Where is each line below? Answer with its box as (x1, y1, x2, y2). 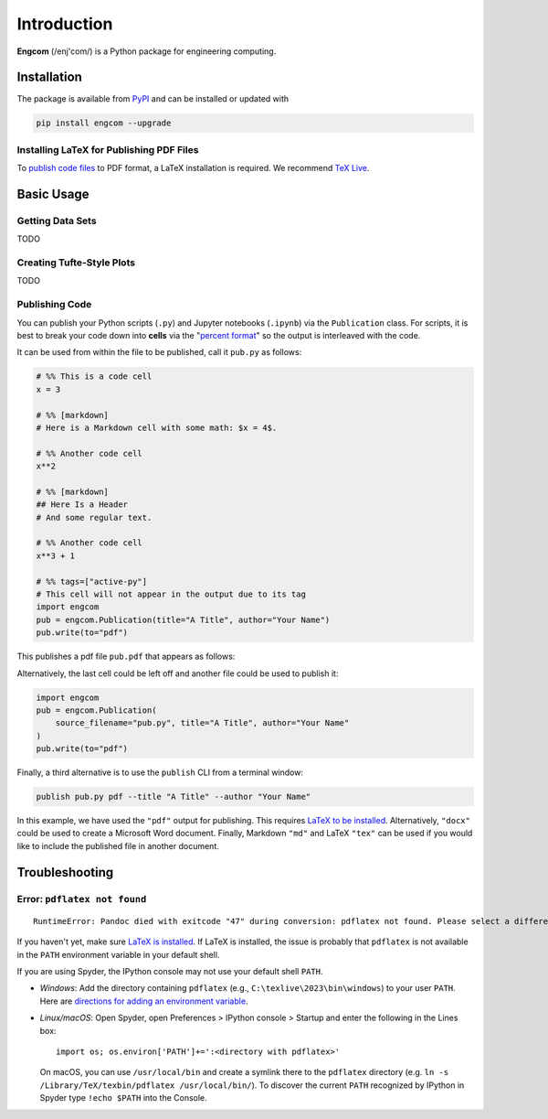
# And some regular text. (36, 512, 153, 522)
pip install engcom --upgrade (36, 118, 172, 128)
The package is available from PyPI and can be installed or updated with (16, 93, 290, 104)
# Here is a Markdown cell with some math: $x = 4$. (36, 422, 278, 433)
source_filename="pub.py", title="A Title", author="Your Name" (55, 718, 350, 728)
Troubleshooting (16, 865, 114, 880)
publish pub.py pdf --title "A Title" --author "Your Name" (36, 791, 311, 802)
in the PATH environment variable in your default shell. (16, 949, 220, 960)
